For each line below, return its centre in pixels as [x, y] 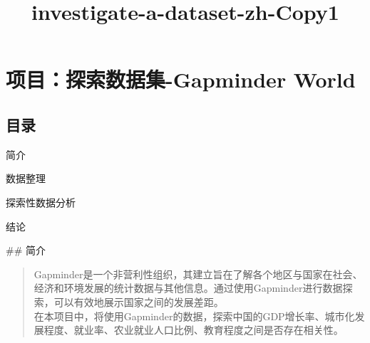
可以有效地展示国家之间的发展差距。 [139, 301]
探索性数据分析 [41, 202]
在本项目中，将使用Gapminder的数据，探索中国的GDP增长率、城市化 [194, 316]
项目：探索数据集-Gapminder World [181, 79]
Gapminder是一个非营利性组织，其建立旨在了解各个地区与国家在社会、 [198, 274]
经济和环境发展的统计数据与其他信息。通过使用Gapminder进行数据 [188, 288]
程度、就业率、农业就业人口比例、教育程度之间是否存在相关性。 [194, 330]
